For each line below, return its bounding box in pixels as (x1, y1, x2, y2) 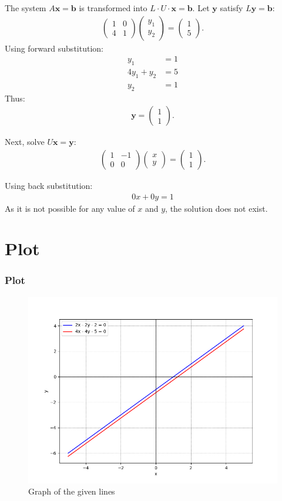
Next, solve (5, 136, 45, 148)
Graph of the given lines (28, 485, 115, 497)
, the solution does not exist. (165, 202, 268, 214)
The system (5, 2, 46, 13)
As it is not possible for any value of (5, 202, 135, 214)
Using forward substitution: (5, 42, 103, 54)
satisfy (220, 2, 243, 13)
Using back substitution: (5, 179, 93, 191)
